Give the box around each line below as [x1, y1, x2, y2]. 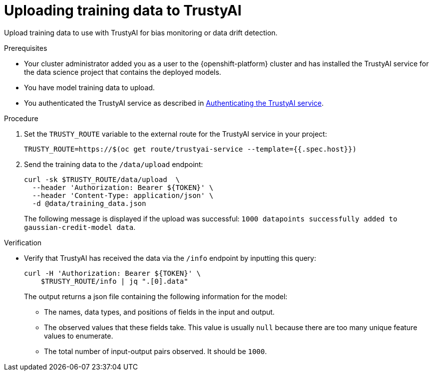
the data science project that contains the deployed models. [24, 67, 221, 76]
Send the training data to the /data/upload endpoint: [24, 160, 203, 169]
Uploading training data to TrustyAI [4, 2, 242, 19]
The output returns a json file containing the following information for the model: [24, 292, 288, 301]
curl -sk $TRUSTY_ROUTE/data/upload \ [24, 175, 180, 184]
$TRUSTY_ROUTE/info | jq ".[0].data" [40, 277, 188, 285]
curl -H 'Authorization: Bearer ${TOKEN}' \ [24, 269, 201, 277]
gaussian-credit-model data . [24, 222, 136, 231]
